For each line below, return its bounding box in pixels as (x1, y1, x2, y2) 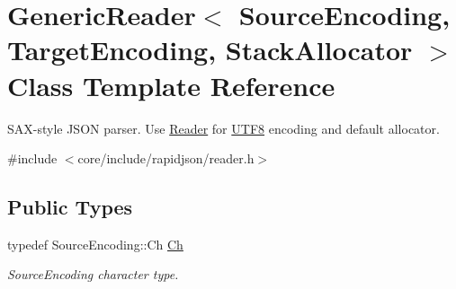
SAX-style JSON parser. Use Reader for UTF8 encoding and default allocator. (7, 118, 440, 137)
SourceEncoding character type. (7, 265, 179, 284)
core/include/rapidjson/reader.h (77, 149, 255, 168)
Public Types (7, 193, 133, 221)
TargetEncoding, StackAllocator (7, 31, 413, 68)
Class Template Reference (7, 66, 335, 103)
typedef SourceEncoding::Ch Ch (7, 234, 183, 253)
